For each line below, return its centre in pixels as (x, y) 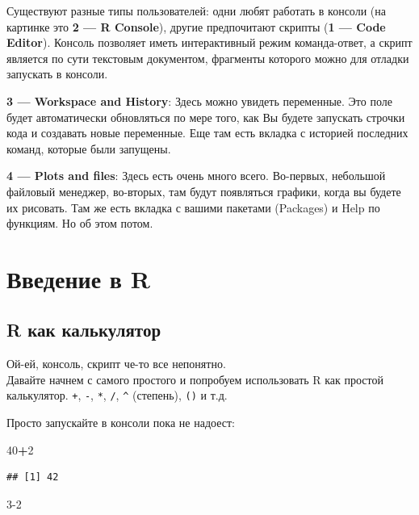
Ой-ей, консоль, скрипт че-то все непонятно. (116, 364)
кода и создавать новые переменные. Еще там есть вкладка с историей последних (207, 133)
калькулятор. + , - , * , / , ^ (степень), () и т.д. (117, 395)
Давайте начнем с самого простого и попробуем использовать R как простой (195, 379)
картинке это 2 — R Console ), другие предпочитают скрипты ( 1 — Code (196, 26)
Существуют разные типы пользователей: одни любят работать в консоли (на (196, 10)
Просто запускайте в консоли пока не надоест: (121, 423)
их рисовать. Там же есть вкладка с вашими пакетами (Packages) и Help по (193, 207)
